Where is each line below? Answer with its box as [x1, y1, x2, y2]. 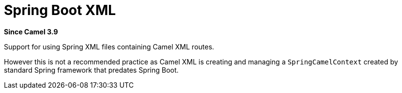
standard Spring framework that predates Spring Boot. [4, 65, 179, 74]
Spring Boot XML [4, 2, 116, 18]
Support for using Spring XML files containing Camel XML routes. [4, 42, 214, 51]
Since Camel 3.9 [4, 27, 58, 36]
